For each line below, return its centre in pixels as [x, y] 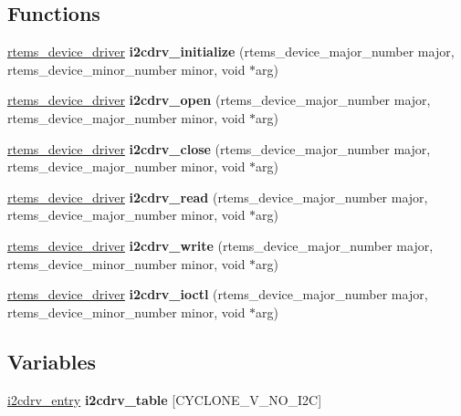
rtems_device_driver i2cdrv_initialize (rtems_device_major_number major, [231, 52]
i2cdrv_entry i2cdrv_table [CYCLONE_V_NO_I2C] [165, 399]
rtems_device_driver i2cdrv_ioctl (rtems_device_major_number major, [218, 294]
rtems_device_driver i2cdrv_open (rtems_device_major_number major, [219, 100]
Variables [52, 361]
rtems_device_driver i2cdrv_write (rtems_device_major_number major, [220, 245]
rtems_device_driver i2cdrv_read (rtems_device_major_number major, [218, 197]
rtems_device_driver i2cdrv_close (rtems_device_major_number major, [219, 148]
